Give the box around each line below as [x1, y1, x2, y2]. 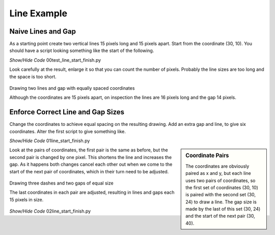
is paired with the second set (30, [185, 192, 256, 198]
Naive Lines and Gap [9, 27, 76, 36]
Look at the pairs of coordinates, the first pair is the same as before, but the [9, 147, 168, 153]
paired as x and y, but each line [185, 170, 252, 176]
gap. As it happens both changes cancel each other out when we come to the [9, 161, 173, 168]
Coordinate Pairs [185, 152, 229, 159]
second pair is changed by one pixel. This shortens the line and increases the [9, 154, 172, 160]
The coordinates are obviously [185, 163, 250, 169]
